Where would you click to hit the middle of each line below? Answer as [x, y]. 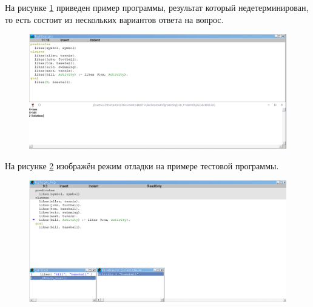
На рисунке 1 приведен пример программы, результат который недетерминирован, [157, 7]
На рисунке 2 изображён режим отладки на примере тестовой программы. [142, 165]
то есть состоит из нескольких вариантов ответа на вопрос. [114, 19]
